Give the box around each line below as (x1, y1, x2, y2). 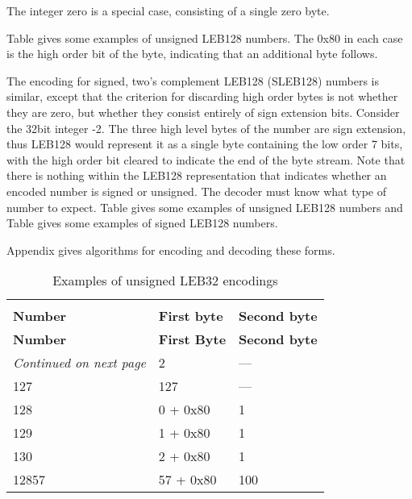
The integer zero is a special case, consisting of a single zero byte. (6, 2, 330, 19)
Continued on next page (13, 353, 146, 372)
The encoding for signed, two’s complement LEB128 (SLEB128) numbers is (6, 72, 379, 89)
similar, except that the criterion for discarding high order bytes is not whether (6, 88, 398, 105)
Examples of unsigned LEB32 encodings (52, 271, 278, 290)
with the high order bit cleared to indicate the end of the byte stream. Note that (6, 151, 406, 168)
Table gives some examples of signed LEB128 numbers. (6, 214, 278, 231)
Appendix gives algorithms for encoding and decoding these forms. (6, 241, 335, 258)
